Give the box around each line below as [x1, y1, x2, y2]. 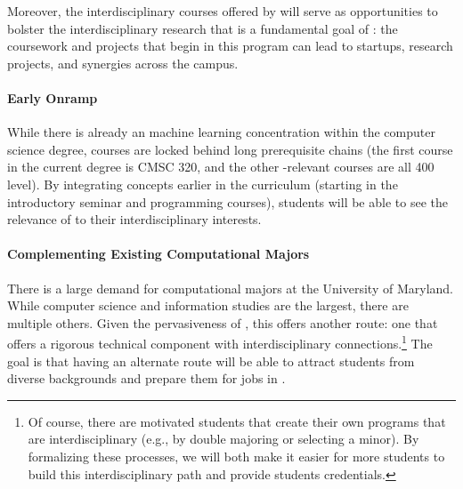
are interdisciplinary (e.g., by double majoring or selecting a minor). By [28, 429, 419, 448]
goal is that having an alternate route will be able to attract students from [7, 351, 415, 370]
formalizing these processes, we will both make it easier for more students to [28, 446, 445, 465]
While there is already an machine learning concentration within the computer [7, 123, 435, 141]
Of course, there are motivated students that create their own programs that [28, 412, 446, 430]
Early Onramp [7, 88, 98, 107]
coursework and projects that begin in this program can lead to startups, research [7, 36, 453, 55]
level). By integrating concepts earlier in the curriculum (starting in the [7, 174, 398, 193]
